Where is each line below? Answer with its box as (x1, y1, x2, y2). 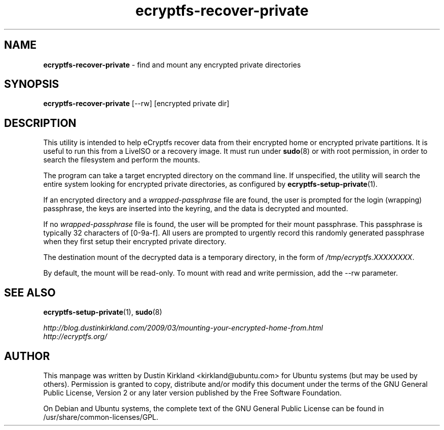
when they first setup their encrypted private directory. (43, 237, 227, 246)
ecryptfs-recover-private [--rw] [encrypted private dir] (43, 99, 230, 108)
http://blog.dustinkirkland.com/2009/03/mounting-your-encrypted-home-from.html (43, 323, 323, 333)
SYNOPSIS (4, 78, 59, 91)
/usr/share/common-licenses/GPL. (43, 412, 159, 421)
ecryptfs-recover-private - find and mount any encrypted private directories (43, 60, 301, 69)
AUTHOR (4, 349, 50, 362)
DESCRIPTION (4, 116, 77, 129)
